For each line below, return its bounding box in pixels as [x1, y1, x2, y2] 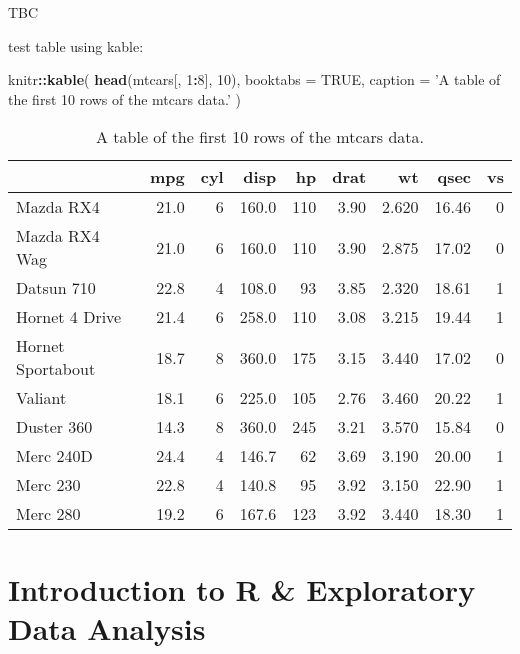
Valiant [16, 386, 67, 410]
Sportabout [16, 357, 96, 381]
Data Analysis [8, 607, 206, 648]
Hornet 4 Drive [16, 305, 122, 329]
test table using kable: [8, 35, 144, 56]
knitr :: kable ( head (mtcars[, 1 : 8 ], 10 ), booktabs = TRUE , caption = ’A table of [8, 69, 501, 90]
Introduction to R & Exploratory [8, 568, 476, 609]
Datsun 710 [16, 276, 96, 300]
